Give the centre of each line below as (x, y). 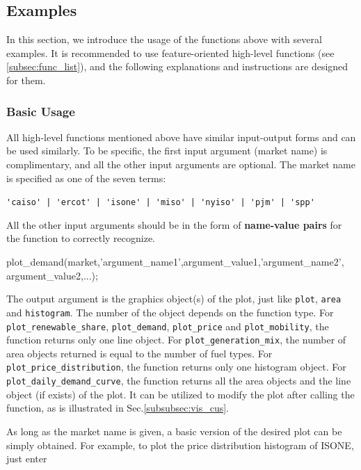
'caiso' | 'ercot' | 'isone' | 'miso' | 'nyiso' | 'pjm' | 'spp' (161, 203)
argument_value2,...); (52, 275)
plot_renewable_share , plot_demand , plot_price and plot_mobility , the (168, 326)
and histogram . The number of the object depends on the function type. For (170, 312)
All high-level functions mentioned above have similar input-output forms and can (181, 137)
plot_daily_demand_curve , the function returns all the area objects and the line (179, 381)
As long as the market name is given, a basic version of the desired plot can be (174, 431)
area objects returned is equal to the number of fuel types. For (139, 353)
